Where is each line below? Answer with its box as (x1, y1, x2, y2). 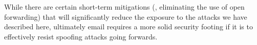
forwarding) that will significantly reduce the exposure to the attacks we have (4, 11, 247, 22)
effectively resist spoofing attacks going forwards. (4, 31, 158, 41)
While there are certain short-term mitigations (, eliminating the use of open (4, 2, 245, 12)
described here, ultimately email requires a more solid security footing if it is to (4, 21, 253, 32)
